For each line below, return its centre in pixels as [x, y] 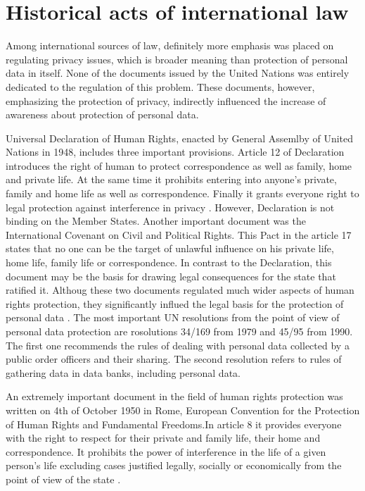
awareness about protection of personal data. [102, 114]
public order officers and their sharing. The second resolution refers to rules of [174, 359]
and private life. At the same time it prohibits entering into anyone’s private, [171, 179]
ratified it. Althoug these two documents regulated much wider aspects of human [180, 290]
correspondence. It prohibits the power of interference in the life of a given [166, 451]
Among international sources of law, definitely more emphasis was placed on [170, 45]
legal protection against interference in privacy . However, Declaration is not [170, 207]
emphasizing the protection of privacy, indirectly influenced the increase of [166, 100]
